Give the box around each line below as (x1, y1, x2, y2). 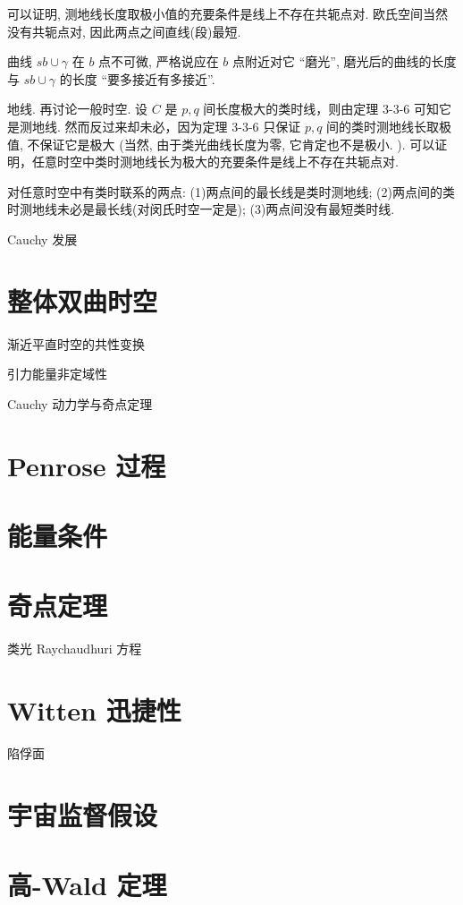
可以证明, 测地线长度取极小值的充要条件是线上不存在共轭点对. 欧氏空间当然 (7, 4, 449, 22)
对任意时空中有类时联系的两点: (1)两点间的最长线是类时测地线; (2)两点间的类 (7, 182, 455, 201)
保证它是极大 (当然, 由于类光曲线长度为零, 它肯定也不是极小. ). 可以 (39, 134, 435, 153)
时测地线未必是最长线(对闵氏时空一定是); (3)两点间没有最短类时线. (7, 200, 395, 218)
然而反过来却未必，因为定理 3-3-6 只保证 (64, 116, 301, 135)
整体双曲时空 (7, 282, 158, 319)
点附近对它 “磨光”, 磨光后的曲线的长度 (232, 52, 457, 71)
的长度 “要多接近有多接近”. (59, 69, 215, 88)
